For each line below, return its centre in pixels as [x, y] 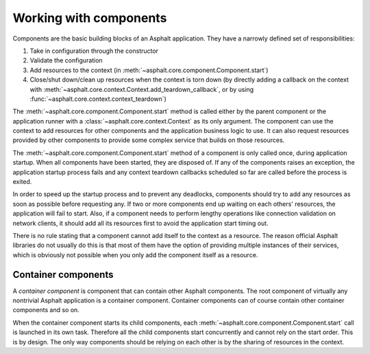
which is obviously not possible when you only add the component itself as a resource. [135, 255]
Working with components [90, 18]
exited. [22, 182]
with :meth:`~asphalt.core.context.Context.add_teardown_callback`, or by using [142, 89]
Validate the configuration [66, 60]
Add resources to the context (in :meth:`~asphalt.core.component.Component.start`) [149, 70]
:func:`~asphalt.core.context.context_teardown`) [98, 99]
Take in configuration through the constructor [94, 51]
